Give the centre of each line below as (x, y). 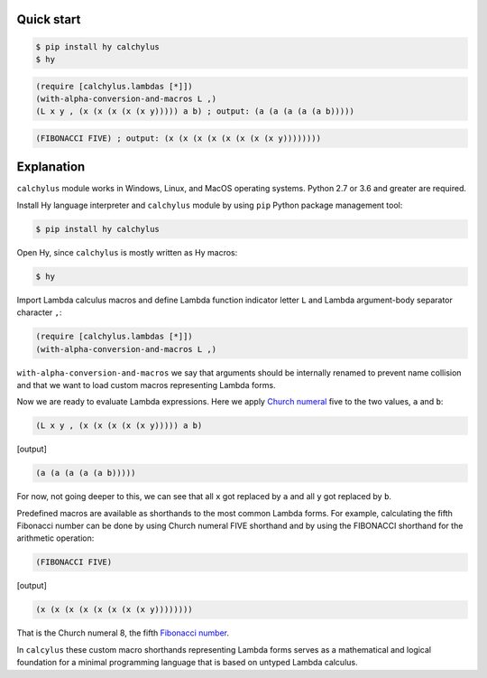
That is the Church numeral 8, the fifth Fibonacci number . (123, 633)
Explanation (51, 167)
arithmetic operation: (55, 538)
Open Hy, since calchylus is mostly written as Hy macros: (127, 252)
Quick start (49, 19)
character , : (39, 312)
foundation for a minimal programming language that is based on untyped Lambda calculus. (187, 663)
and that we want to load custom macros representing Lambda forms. (146, 385)
